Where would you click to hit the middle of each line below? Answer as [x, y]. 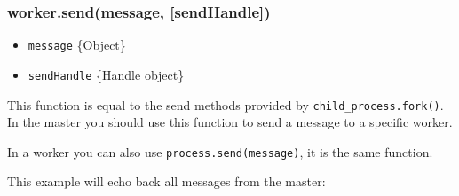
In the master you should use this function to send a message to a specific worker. [230, 122]
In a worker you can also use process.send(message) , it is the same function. [220, 151]
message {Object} [77, 45]
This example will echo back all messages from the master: [166, 181]
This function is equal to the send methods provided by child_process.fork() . [226, 104]
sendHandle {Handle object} [106, 74]
